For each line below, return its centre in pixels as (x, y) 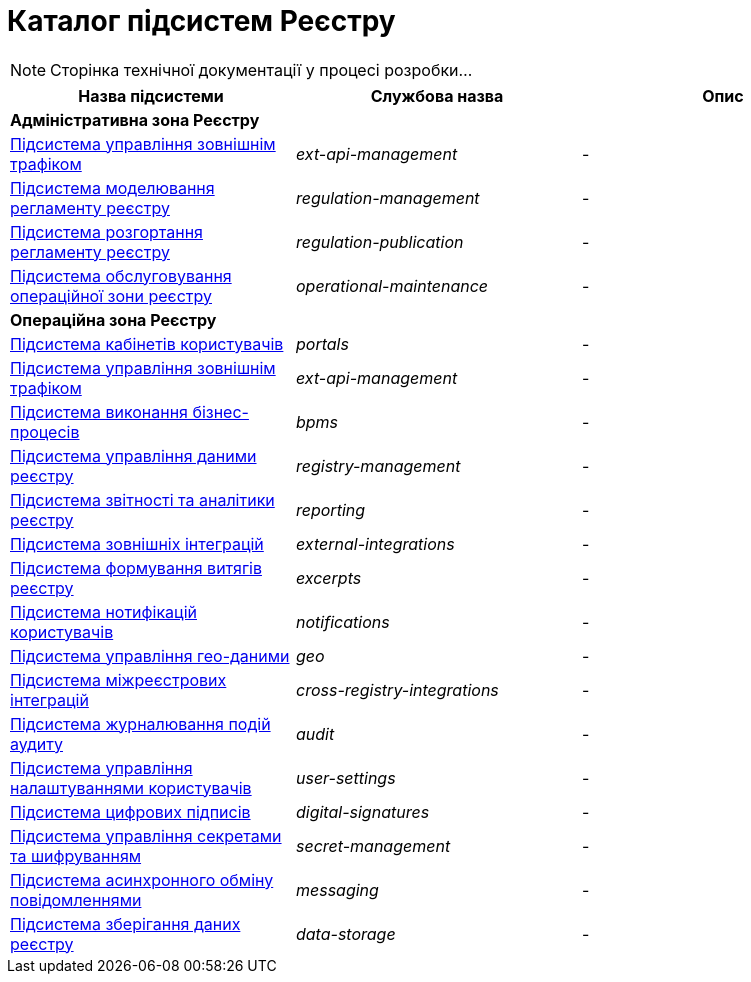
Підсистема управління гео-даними (150, 655)
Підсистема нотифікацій (103, 611)
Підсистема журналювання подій (140, 723)
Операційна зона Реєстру (113, 319)
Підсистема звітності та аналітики (142, 499)
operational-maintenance (392, 285)
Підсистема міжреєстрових (118, 679)
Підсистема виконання (99, 411)
